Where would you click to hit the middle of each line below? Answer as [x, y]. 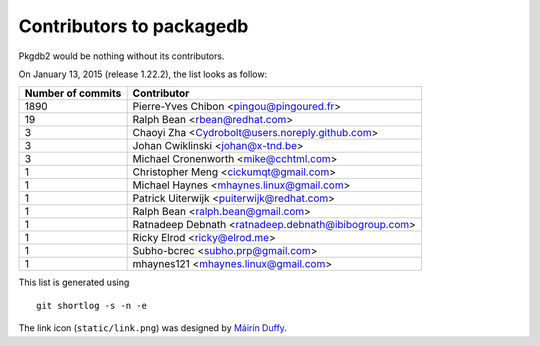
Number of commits [73, 93]
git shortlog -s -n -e [92, 305]
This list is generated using [74, 282]
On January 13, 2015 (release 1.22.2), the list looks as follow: [143, 74]
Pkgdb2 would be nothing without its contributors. [121, 56]
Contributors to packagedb [133, 26]
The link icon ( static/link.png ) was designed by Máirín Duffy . [152, 328]
